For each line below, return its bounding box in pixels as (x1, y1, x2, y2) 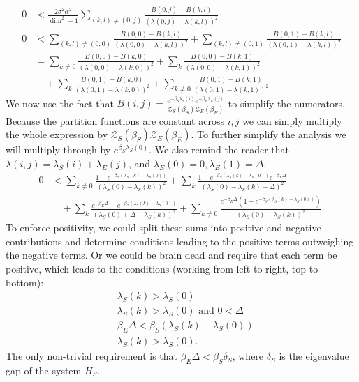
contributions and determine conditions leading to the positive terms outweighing (6, 234, 354, 248)
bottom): (6, 275, 44, 289)
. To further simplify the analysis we (191, 127, 346, 142)
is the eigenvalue (279, 349, 349, 363)
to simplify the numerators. (228, 95, 345, 110)
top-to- (291, 261, 321, 275)
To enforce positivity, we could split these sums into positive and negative (6, 220, 321, 235)
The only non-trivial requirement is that (6, 349, 177, 363)
